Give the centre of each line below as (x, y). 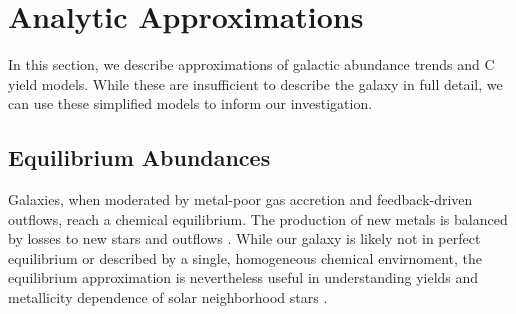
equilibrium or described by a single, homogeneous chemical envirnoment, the (245, 257)
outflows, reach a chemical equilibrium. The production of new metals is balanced (258, 218)
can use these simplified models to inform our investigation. (190, 103)
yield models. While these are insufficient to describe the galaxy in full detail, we (255, 83)
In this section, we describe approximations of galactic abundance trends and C (251, 64)
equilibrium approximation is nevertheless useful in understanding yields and (243, 277)
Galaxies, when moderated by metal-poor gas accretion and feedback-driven (240, 199)
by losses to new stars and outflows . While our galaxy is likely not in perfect (244, 238)
